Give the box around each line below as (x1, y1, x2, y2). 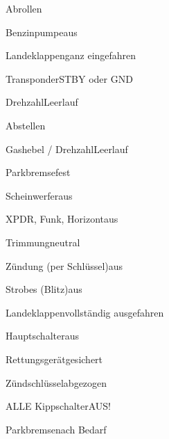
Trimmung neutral (6, 234, 80, 249)
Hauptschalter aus (6, 328, 79, 343)
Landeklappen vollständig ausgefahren (6, 305, 164, 319)
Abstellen (6, 118, 46, 132)
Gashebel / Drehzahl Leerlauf (6, 141, 128, 156)
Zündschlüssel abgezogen (6, 375, 107, 390)
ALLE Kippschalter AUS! (6, 399, 112, 413)
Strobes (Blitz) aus (6, 282, 82, 296)
